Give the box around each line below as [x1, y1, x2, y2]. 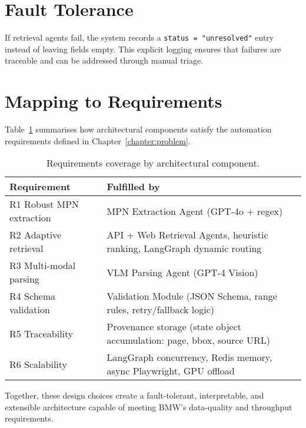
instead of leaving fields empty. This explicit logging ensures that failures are [5, 42, 281, 55]
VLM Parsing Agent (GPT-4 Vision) [107, 265, 258, 279]
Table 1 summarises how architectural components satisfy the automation [5, 123, 272, 135]
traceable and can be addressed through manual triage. [5, 54, 204, 67]
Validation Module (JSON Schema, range [107, 289, 277, 303]
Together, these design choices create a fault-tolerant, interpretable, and [5, 389, 264, 402]
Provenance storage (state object [107, 320, 242, 334]
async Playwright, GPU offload [107, 364, 235, 378]
